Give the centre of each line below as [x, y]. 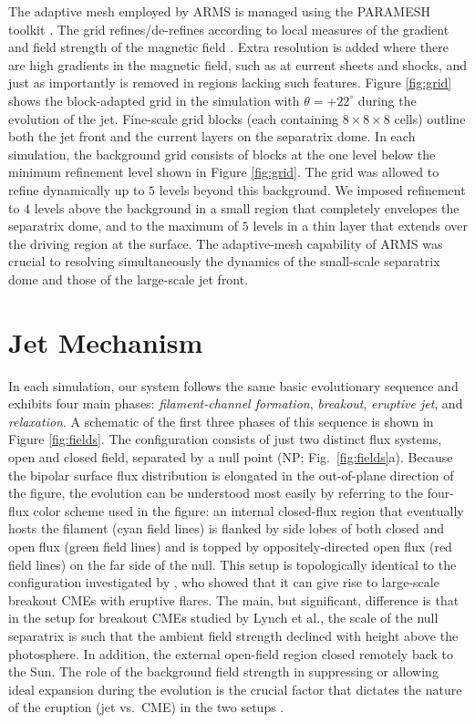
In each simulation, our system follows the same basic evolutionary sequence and [233, 385]
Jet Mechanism [106, 341]
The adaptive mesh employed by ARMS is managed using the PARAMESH [220, 11]
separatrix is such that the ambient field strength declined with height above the [233, 635]
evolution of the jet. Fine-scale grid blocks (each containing [174, 118]
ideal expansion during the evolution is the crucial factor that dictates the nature [235, 689]
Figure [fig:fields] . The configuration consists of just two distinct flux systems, [225, 439]
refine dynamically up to [77, 189]
